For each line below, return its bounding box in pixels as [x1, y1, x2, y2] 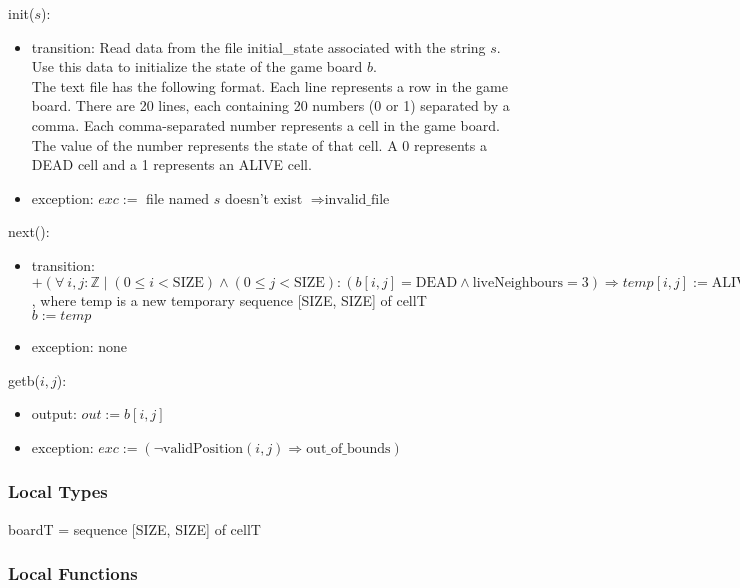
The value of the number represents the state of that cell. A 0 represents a [31, 134, 487, 155]
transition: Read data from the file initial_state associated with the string [31, 36, 486, 57]
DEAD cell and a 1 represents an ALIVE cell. [31, 154, 312, 175]
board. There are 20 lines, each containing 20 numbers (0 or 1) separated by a [31, 95, 510, 116]
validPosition [163, 441, 244, 456]
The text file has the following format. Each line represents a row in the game [31, 75, 508, 96]
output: [31, 403, 77, 424]
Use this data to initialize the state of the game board [31, 56, 363, 77]
